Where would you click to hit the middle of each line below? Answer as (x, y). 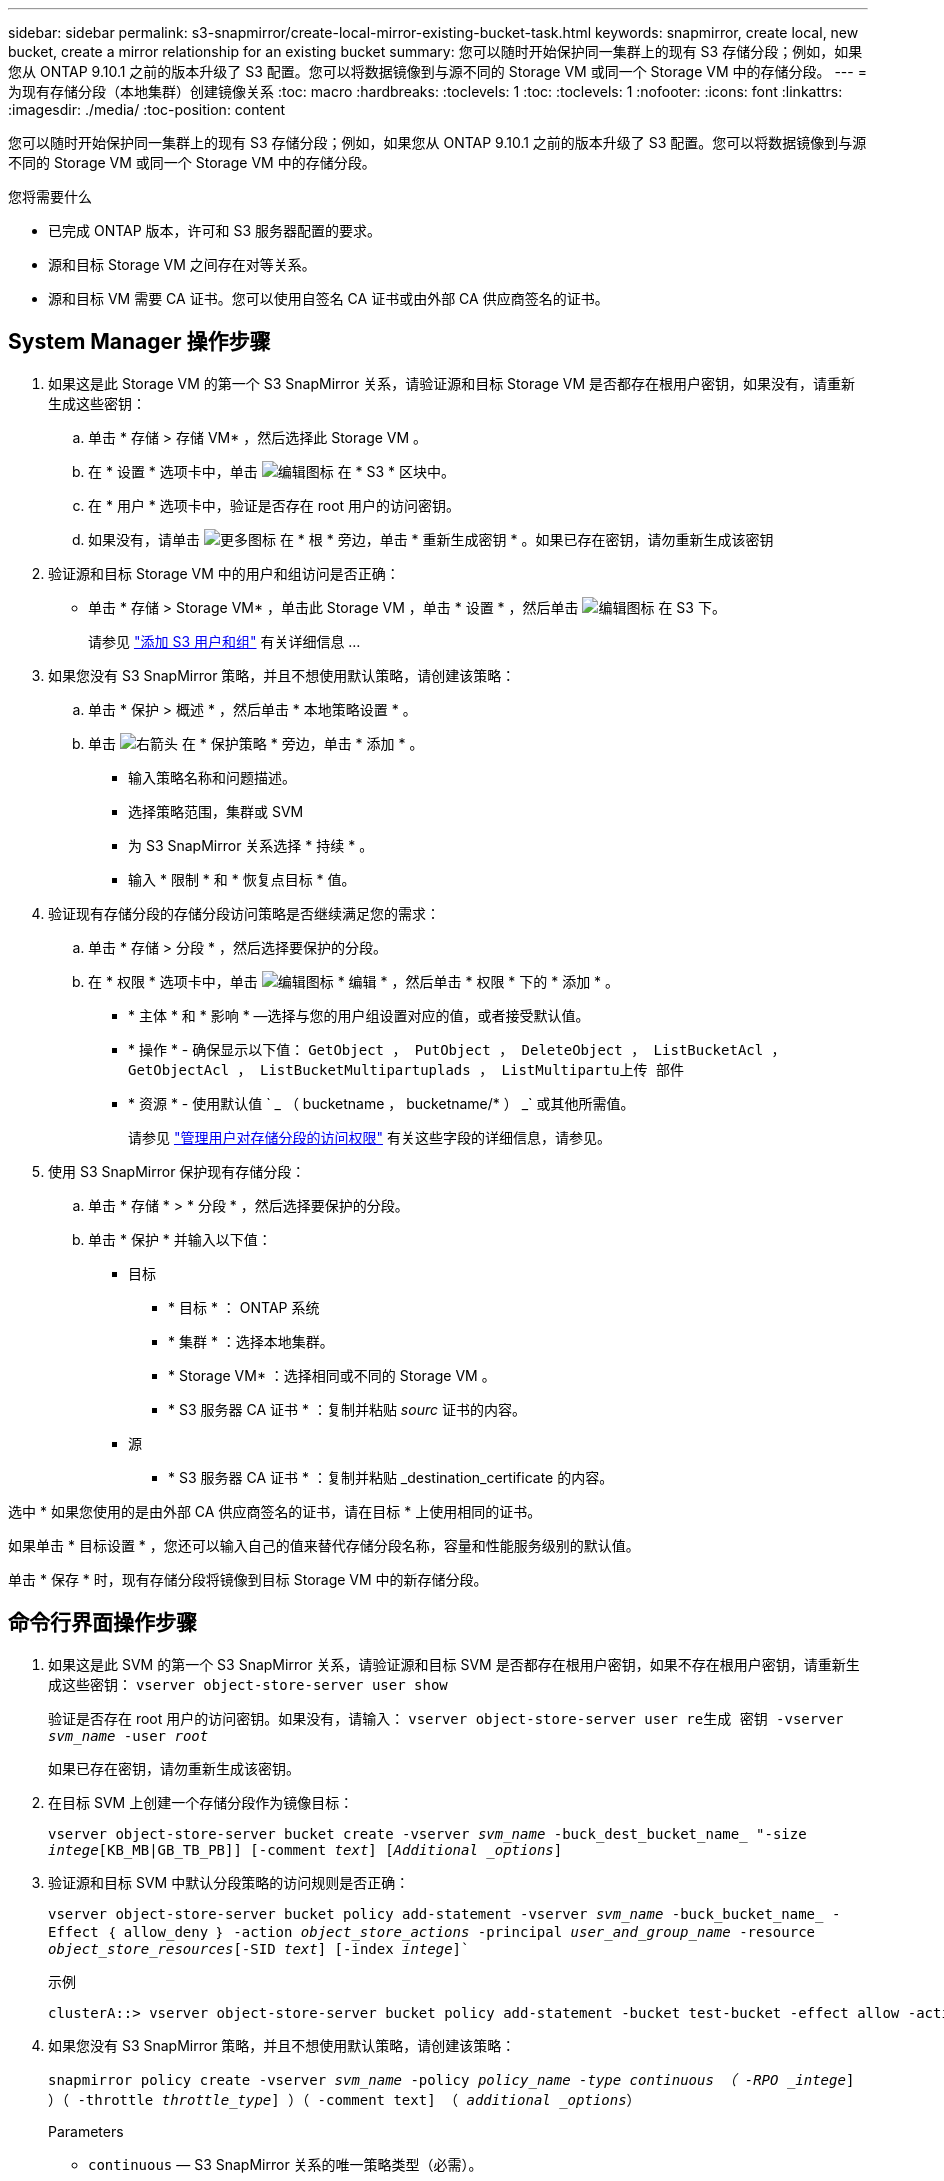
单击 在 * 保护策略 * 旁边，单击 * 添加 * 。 (256, 743)
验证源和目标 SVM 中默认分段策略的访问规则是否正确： (229, 1882)
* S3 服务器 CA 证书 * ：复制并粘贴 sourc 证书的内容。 (347, 1409)
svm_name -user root (128, 1735)
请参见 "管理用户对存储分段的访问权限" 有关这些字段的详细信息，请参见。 (369, 1137)
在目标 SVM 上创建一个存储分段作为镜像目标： (201, 1802)
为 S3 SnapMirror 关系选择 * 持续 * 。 (251, 845)
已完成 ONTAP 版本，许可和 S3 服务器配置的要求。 (215, 230)
